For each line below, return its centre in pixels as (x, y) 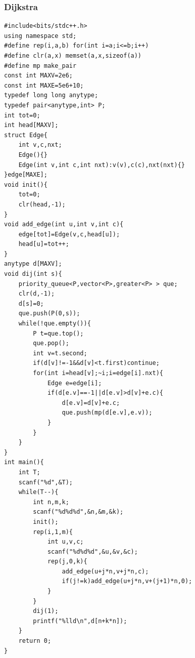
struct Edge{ (26, 135)
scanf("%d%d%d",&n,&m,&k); (78, 512)
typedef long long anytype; (51, 95)
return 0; (35, 641)
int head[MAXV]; (31, 125)
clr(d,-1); (37, 294)
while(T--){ (38, 492)
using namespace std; (40, 36)
